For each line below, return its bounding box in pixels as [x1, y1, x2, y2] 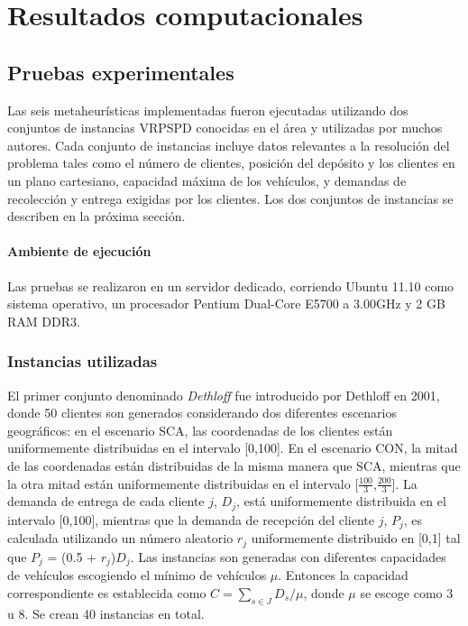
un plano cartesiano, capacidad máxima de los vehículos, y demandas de [7, 170, 407, 189]
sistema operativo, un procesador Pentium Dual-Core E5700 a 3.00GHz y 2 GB [7, 294, 445, 313]
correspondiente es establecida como [7, 583, 206, 602]
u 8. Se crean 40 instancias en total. [7, 603, 205, 622]
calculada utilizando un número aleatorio [7, 529, 234, 548]
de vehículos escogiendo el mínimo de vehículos [7, 566, 267, 585]
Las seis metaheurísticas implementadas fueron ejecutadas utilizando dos [7, 100, 408, 119]
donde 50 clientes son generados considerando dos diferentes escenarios [7, 403, 398, 422]
